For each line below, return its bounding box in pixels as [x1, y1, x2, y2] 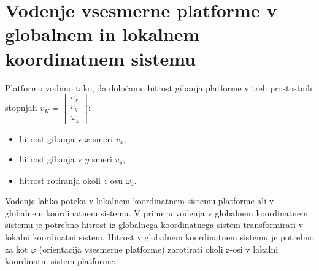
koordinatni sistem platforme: [5, 254, 116, 267]
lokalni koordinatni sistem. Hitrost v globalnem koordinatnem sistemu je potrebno [5, 230, 314, 243]
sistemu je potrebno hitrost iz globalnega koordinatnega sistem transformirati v [5, 218, 304, 231]
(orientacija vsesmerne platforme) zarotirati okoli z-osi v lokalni [39, 242, 279, 255]
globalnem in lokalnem [5, 21, 200, 47]
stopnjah [5, 101, 37, 114]
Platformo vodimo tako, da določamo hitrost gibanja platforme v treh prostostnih [5, 81, 312, 94]
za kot [5, 242, 28, 255]
